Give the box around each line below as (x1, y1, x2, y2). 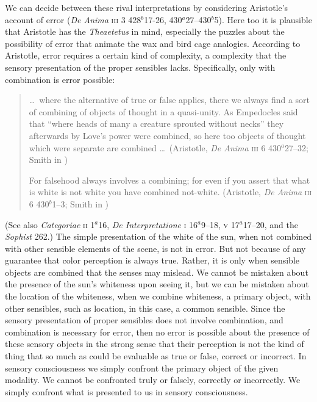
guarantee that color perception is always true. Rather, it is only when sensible (5, 254, 299, 267)
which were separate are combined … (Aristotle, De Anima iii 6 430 (29, 141, 282, 154)
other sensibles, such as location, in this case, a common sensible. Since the (5, 301, 285, 314)
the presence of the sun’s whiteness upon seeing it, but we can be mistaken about (5, 278, 309, 290)
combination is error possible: (5, 73, 115, 85)
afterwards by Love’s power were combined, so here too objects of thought (29, 129, 306, 142)
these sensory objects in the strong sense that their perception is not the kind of (5, 337, 304, 350)
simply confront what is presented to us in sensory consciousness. (5, 385, 248, 398)
